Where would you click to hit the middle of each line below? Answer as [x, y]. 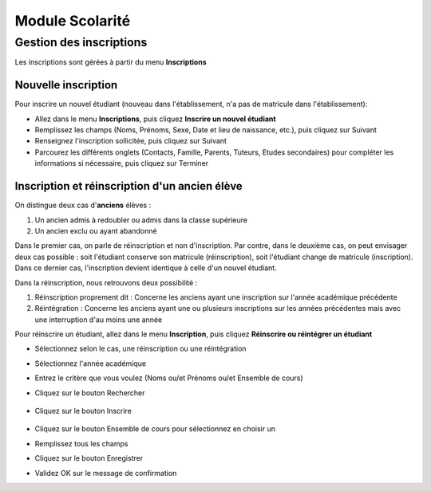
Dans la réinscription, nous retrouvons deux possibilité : [106, 282]
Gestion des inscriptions [81, 42]
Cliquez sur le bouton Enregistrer [89, 458]
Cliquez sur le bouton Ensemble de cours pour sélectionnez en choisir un [155, 429]
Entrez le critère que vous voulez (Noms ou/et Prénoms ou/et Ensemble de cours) [169, 378]
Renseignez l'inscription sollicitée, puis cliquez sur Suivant [131, 141]
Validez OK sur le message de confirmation [106, 473]
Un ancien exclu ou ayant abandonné [96, 230]
